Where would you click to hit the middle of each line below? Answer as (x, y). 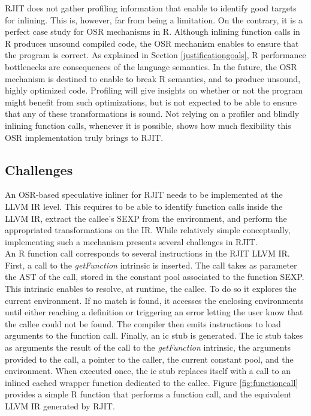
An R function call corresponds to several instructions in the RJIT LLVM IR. (147, 253)
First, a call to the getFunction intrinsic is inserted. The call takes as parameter (151, 265)
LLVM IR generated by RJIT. (60, 406)
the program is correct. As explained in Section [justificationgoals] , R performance (155, 55)
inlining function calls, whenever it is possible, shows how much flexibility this (148, 125)
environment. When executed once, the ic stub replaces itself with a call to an (148, 371)
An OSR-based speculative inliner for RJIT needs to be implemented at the (144, 195)
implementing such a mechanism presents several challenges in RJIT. (131, 241)
